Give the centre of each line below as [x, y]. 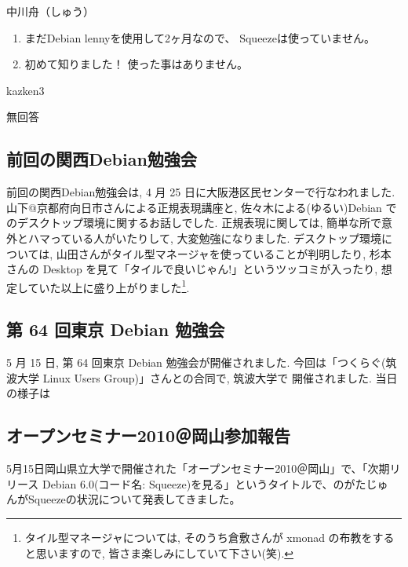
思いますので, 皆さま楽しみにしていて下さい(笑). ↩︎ [165, 552]
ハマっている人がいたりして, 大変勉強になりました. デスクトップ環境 [204, 238]
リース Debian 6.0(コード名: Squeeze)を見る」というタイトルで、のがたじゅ [197, 483]
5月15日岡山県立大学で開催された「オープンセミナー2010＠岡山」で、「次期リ [204, 468]
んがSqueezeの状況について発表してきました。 [124, 499]
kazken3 [25, 90]
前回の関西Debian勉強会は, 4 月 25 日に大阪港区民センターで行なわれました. [201, 192]
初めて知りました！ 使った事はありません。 [137, 64]
